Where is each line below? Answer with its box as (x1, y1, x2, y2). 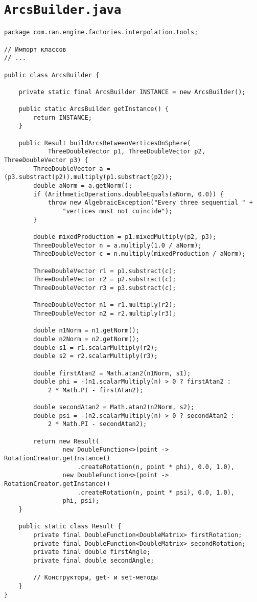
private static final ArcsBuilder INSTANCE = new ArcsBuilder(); (18, 88, 246, 96)
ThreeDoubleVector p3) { (4, 157, 88, 164)
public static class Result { (18, 523, 122, 530)
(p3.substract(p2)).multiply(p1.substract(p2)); (4, 173, 173, 181)
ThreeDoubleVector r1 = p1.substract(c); (33, 267, 176, 275)
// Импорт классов (4, 46, 66, 53)
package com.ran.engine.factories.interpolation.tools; (4, 29, 198, 36)
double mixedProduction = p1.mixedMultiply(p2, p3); (33, 233, 217, 240)
